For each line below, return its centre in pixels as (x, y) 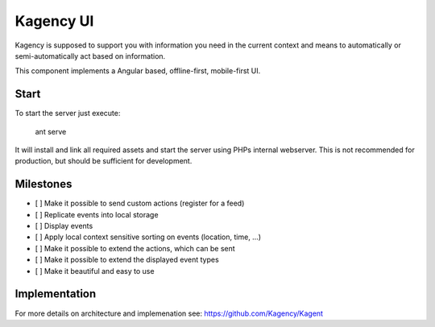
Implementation (56, 294)
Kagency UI (54, 21)
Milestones (43, 184)
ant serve (51, 131)
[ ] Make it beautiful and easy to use (95, 271)
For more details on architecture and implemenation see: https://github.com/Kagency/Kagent (169, 313)
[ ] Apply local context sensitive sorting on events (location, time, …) (148, 237)
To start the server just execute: (68, 114)
